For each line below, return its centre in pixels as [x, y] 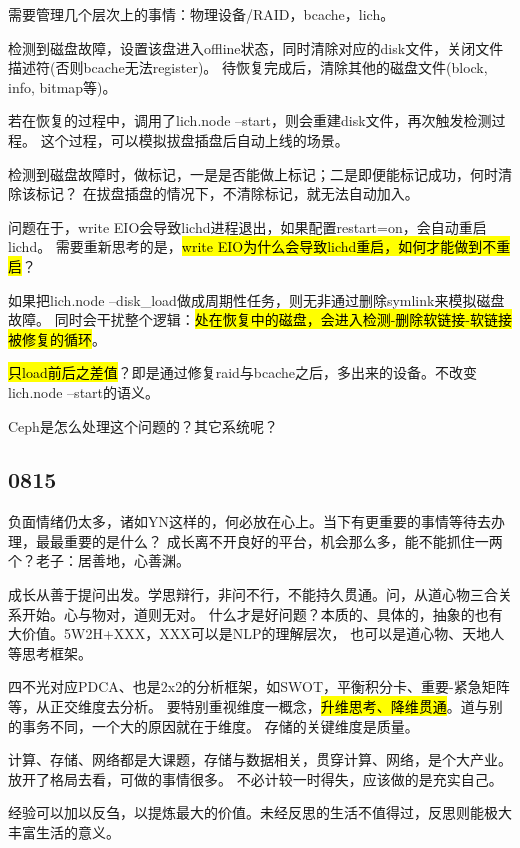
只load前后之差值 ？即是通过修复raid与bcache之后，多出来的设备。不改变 [243, 372]
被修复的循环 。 [57, 338]
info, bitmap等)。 [62, 86]
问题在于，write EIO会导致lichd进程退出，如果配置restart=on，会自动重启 [247, 226]
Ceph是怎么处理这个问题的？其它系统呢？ [143, 425]
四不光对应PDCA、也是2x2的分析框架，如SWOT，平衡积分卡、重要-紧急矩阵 [259, 686]
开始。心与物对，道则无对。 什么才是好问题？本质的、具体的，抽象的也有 [262, 613]
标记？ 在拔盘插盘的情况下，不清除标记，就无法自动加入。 [227, 193]
